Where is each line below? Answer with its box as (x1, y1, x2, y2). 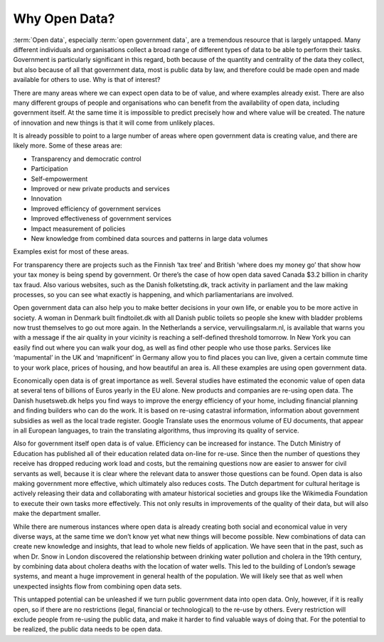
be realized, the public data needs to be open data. (13, 625, 163, 633)
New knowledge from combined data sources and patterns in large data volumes (31, 234, 268, 242)
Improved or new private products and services (31, 185, 170, 193)
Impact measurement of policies (31, 224, 126, 233)
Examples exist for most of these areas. (13, 247, 129, 256)
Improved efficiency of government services (31, 204, 161, 213)
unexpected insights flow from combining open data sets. (13, 581, 182, 591)
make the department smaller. (13, 509, 101, 518)
